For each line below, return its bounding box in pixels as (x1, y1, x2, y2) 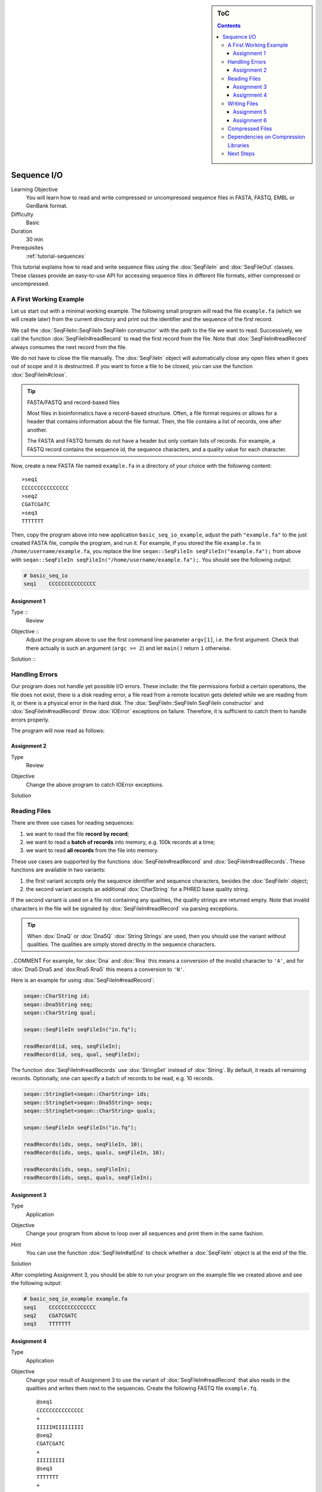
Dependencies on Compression (227, 133, 305, 140)
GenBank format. (26, 202, 68, 209)
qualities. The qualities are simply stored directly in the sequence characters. (27, 941, 216, 948)
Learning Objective (11, 186, 58, 193)
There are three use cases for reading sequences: (11, 819, 134, 827)
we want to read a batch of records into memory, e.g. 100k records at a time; (26, 839, 216, 846)
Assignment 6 (233, 116, 267, 124)
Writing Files (227, 100, 259, 107)
